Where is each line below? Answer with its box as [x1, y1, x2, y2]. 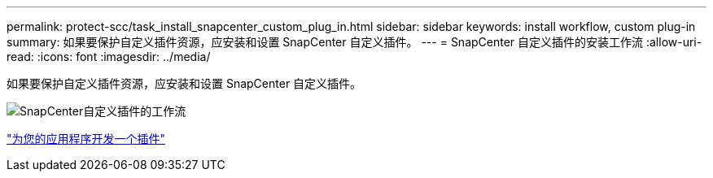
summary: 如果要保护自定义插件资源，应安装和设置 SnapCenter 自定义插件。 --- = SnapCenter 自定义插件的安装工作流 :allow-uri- [7, 35, 702, 49]
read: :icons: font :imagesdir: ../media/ [7, 50, 211, 63]
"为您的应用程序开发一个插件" [7, 132, 166, 145]
